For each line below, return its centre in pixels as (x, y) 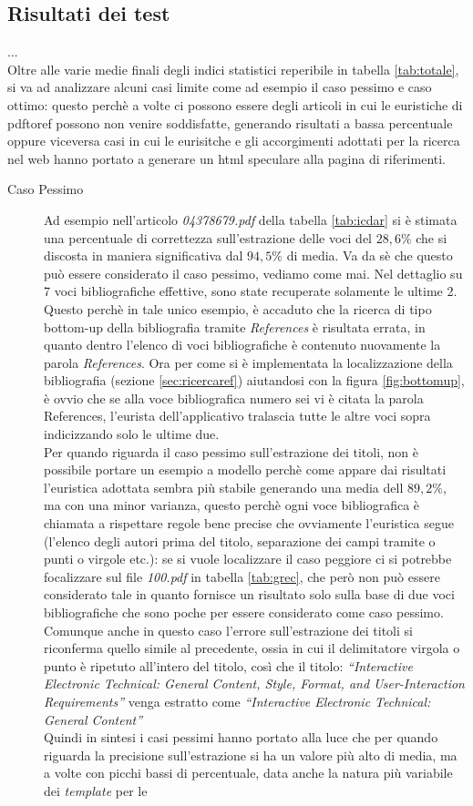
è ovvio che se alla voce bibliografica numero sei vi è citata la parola (234, 398)
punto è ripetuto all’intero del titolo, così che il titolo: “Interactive (228, 665)
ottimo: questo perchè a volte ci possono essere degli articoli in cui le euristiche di (235, 104)
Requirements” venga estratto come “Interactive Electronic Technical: (237, 701)
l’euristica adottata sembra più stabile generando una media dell (224, 487)
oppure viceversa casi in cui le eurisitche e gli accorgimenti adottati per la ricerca (234, 141)
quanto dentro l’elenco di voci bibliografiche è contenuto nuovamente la (242, 345)
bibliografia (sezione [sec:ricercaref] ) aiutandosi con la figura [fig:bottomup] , (254, 380)
